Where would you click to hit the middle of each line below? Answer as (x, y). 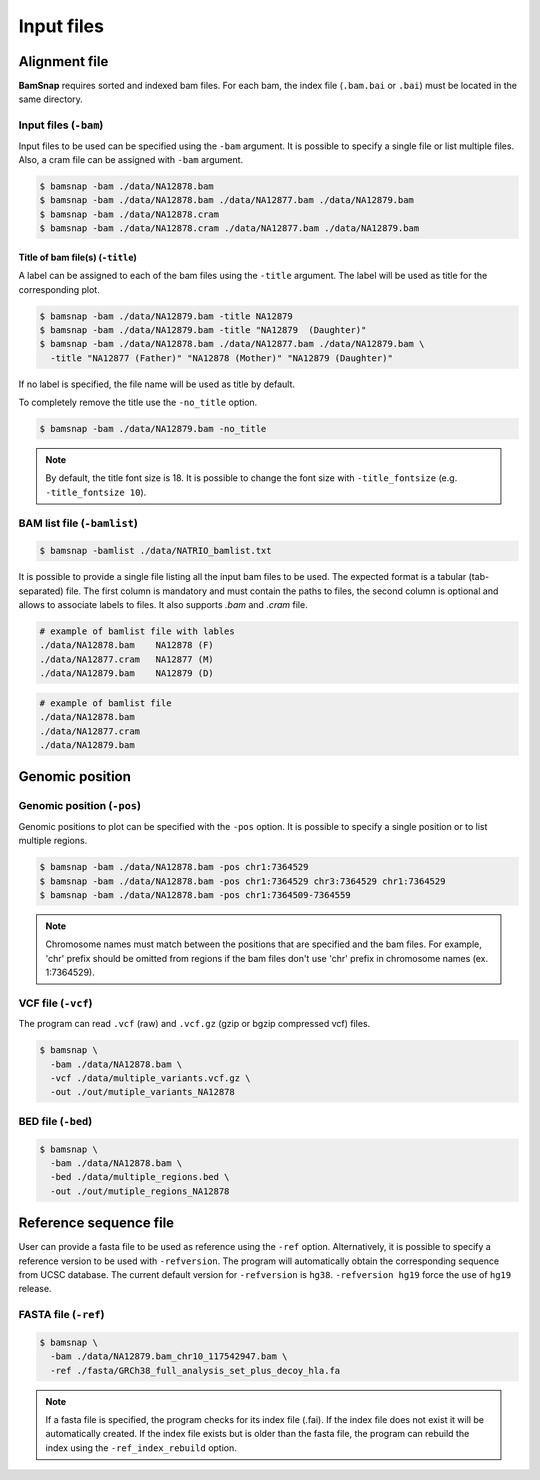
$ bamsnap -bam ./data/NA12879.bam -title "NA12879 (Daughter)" (203, 329)
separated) (41, 591)
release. (35, 1289)
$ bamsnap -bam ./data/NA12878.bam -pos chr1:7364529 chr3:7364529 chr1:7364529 (242, 881)
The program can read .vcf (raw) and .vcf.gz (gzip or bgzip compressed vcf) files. (194, 1024)
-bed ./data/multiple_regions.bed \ (140, 1177)
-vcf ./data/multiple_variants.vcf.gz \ (150, 1078)
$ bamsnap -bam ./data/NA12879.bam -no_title (153, 429)
